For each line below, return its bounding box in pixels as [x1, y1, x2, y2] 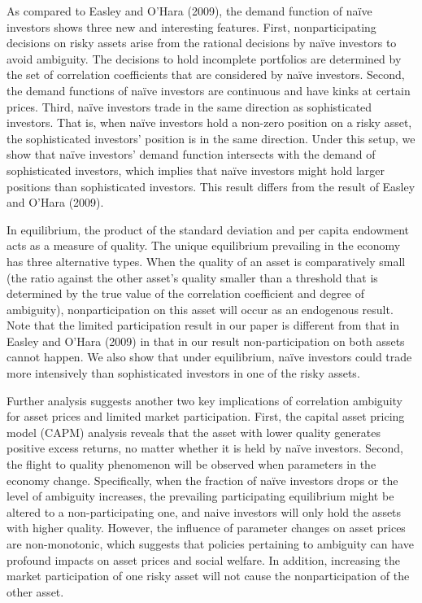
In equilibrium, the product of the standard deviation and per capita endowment [7, 221, 409, 238]
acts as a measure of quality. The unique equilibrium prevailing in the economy [7, 237, 401, 254]
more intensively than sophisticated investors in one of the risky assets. [7, 365, 360, 382]
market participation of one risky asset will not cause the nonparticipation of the [7, 567, 410, 584]
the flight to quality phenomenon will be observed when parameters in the [7, 456, 376, 473]
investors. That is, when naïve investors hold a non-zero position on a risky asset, [7, 114, 412, 131]
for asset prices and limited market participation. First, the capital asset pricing [7, 408, 405, 425]
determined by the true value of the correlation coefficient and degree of [7, 285, 365, 302]
